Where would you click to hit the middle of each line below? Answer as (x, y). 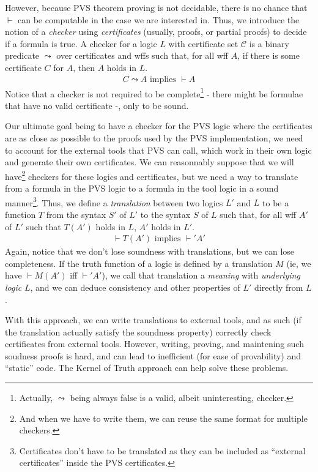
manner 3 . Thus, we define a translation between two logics (114, 201)
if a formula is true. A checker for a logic (81, 43)
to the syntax (165, 214)
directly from (279, 287)
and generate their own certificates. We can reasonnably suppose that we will (150, 162)
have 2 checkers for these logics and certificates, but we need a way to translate (152, 175)
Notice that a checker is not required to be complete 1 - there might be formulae (154, 92)
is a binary (269, 43)
